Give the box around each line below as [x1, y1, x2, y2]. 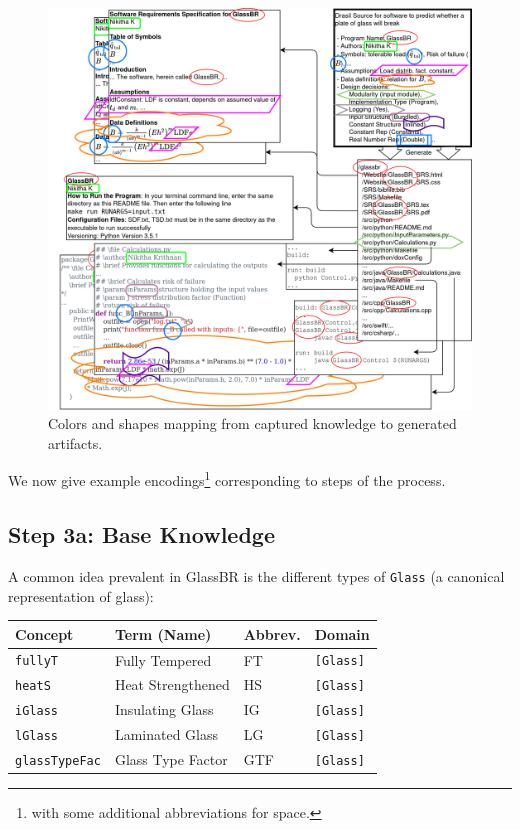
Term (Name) [114, 623, 212, 644]
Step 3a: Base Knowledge [8, 519, 275, 550]
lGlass [15, 729, 58, 744]
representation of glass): [8, 585, 154, 606]
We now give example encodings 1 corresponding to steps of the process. [8, 467, 446, 491]
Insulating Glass [114, 699, 214, 720]
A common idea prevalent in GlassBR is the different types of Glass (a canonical [8, 565, 505, 586]
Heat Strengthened [114, 674, 230, 695]
